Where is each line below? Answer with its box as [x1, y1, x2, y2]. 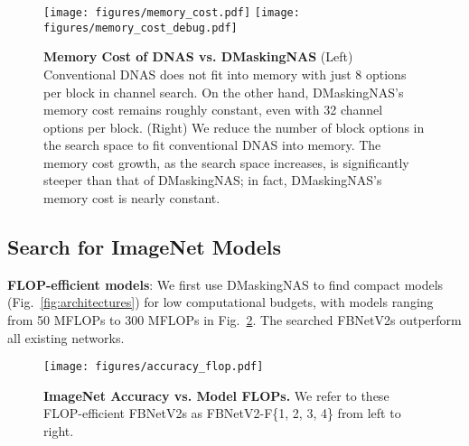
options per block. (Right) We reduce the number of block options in [43, 117, 425, 136]
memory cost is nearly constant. [43, 189, 220, 208]
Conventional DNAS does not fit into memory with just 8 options [43, 64, 407, 83]
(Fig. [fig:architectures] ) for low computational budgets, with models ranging [7, 293, 434, 311]
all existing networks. [7, 328, 125, 347]
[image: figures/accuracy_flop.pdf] [43, 360, 264, 374]
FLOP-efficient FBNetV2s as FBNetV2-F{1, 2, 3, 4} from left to [43, 404, 401, 423]
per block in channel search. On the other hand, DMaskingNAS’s [43, 82, 404, 101]
